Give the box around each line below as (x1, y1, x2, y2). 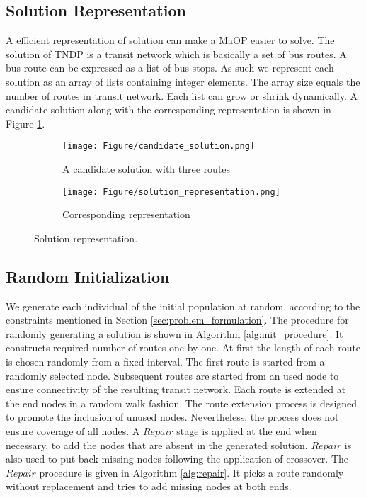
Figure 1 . (6, 115, 45, 130)
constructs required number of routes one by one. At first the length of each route (6, 340, 361, 355)
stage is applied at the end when (176, 424, 317, 438)
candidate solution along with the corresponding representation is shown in (6, 102, 331, 117)
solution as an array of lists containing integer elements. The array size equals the (6, 74, 360, 89)
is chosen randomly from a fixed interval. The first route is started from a (6, 354, 325, 369)
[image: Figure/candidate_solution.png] (62, 141, 256, 152)
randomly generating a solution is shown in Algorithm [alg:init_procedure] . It (6, 326, 343, 341)
